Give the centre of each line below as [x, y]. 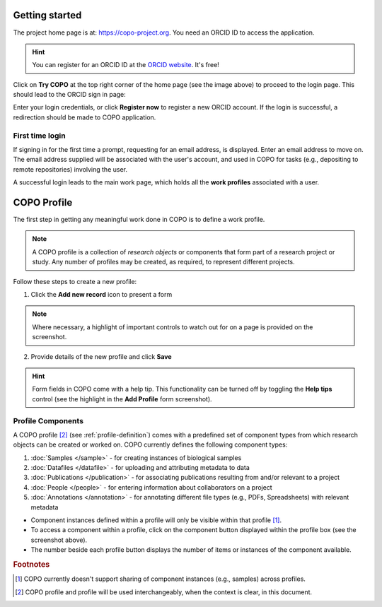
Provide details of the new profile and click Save [102, 356]
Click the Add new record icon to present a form [102, 295]
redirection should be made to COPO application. [85, 117]
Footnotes [31, 564]
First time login [40, 136]
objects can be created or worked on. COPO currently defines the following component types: [150, 444]
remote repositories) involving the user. [70, 169]
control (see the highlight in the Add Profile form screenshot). [122, 399]
